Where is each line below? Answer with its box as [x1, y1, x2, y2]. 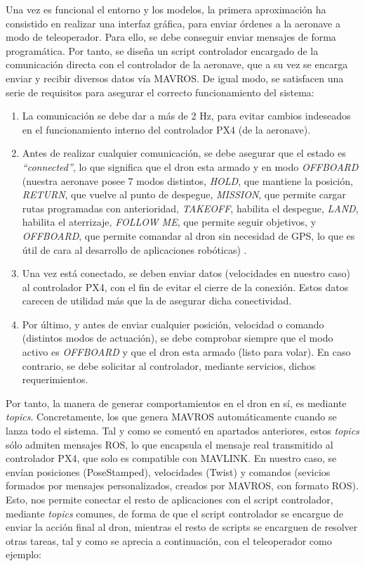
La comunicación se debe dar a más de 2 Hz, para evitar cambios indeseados [22, 108, 351, 123]
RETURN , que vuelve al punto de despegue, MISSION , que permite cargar [22, 187, 346, 202]
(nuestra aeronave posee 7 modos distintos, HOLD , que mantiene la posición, [22, 173, 353, 188]
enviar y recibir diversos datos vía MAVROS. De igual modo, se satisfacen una [6, 70, 344, 85]
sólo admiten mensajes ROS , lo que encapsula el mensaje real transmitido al [6, 437, 333, 451]
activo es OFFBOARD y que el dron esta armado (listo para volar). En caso [22, 345, 351, 359]
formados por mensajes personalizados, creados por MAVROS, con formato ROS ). [6, 478, 359, 493]
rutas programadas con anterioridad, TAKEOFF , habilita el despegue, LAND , [22, 200, 359, 215]
